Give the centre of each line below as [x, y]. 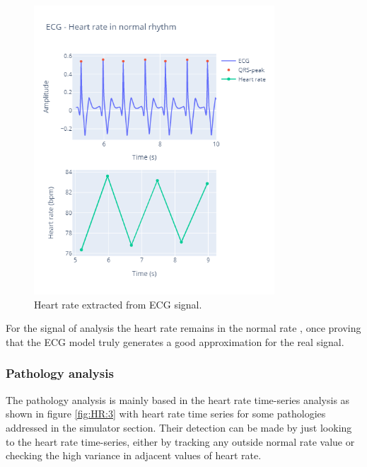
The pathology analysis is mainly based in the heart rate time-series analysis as [178, 399]
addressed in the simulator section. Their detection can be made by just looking [179, 427]
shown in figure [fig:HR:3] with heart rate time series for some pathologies [166, 414]
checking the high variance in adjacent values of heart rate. [134, 455]
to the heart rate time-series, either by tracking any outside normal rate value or [180, 441]
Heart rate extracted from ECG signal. [118, 304]
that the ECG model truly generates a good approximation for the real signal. [175, 341]
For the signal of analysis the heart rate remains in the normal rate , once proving [183, 328]
